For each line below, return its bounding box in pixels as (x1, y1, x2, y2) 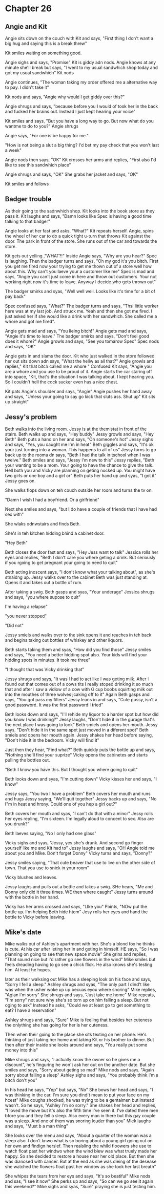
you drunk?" (5, 821, 30, 827)
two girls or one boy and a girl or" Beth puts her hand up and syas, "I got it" (5, 472, 157, 479)
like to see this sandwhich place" (5, 162, 71, 168)
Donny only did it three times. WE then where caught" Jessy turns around (5, 889, 153, 895)
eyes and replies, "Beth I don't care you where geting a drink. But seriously (5, 554, 156, 560)
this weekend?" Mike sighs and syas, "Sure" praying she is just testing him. (5, 1184, 156, 1190)
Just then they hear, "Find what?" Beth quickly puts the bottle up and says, (5, 747, 155, 753)
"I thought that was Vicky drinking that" (5, 666, 84, 672)
